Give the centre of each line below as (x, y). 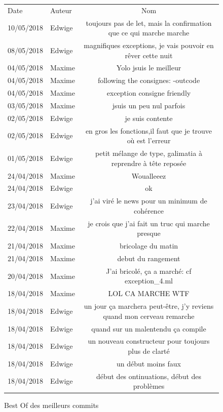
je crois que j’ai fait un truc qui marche (149, 223)
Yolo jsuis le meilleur (149, 68)
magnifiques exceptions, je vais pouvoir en (149, 45)
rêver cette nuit (149, 55)
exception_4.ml (149, 281)
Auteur (61, 10)
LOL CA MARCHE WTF (149, 293)
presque (149, 233)
